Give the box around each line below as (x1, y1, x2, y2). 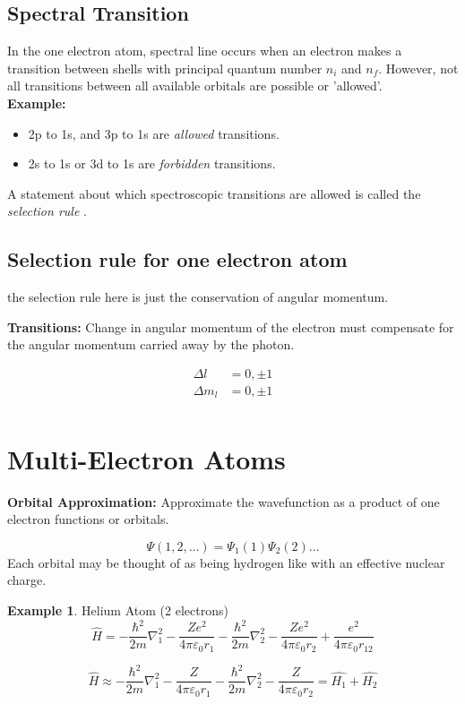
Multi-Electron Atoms (7, 440, 286, 476)
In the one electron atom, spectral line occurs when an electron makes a (7, 41, 402, 60)
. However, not (378, 58, 459, 77)
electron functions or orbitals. (7, 510, 169, 528)
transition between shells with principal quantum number (7, 58, 323, 77)
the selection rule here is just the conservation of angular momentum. (7, 288, 389, 306)
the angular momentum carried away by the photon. (7, 335, 295, 354)
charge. (7, 571, 47, 589)
